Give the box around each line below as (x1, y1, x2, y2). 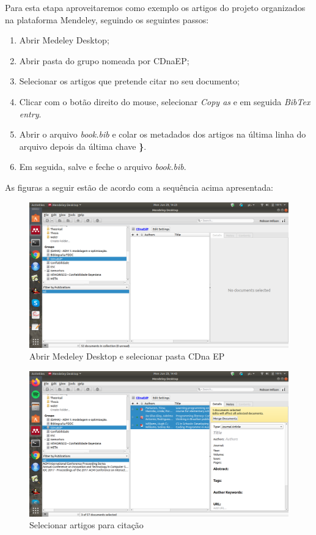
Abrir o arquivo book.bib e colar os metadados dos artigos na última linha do (19, 128, 306, 141)
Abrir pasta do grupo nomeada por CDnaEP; (19, 54, 189, 67)
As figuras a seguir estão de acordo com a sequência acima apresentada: (5, 180, 273, 193)
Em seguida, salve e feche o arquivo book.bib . (19, 160, 186, 173)
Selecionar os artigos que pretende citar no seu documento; (19, 75, 240, 87)
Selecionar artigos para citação (29, 518, 144, 531)
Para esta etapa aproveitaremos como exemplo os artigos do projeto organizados (5, 1, 306, 13)
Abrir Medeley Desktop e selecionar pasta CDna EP (29, 350, 225, 363)
